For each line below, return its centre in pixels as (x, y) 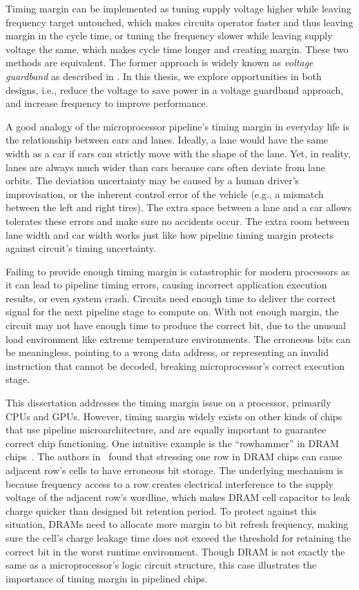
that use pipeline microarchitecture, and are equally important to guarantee (166, 430)
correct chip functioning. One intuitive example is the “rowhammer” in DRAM (172, 443)
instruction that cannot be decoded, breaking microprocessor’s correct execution (175, 365)
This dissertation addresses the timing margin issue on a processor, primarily (168, 403)
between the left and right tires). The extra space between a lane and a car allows (179, 207)
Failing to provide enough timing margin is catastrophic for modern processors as (178, 271)
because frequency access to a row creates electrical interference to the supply (169, 483)
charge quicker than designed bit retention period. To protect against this (161, 510)
